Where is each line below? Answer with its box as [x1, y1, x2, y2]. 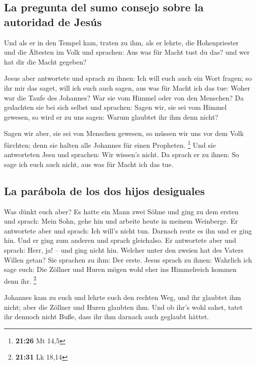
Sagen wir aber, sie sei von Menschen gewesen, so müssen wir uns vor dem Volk [4, 128, 244, 138]
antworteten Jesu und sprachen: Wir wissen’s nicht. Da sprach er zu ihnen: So [4, 149, 239, 160]
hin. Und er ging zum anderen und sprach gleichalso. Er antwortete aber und [4, 235, 236, 245]
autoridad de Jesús [4, 14, 102, 29]
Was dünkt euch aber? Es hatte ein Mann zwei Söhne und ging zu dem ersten [4, 206, 239, 216]
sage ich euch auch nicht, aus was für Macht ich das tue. [4, 159, 174, 169]
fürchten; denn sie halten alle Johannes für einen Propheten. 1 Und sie [4, 138, 216, 150]
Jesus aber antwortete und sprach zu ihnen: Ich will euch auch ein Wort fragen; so [4, 73, 252, 83]
